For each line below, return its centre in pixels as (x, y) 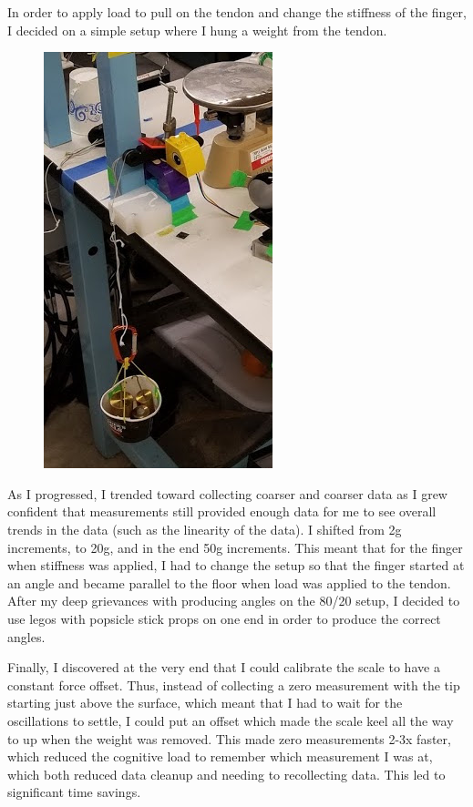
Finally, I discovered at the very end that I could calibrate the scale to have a (224, 667)
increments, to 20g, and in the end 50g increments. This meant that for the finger (235, 547)
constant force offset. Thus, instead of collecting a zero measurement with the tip (234, 684)
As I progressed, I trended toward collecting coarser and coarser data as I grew (227, 493)
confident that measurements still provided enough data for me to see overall (222, 511)
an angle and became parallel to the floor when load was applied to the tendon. (229, 582)
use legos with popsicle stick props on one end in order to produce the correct (224, 618)
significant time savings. (74, 792)
